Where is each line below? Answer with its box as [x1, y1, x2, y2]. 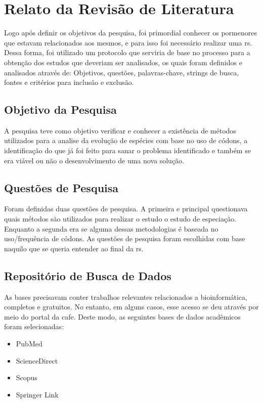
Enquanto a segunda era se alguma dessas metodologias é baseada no [4, 223, 218, 234]
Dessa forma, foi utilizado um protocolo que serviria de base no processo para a [4, 47, 250, 58]
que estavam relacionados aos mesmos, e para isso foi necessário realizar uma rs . [4, 37, 252, 48]
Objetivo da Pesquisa [4, 102, 117, 117]
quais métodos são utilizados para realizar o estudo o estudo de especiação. [4, 213, 237, 224]
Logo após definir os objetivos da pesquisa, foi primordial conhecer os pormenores [4, 27, 257, 38]
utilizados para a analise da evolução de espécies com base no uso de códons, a [4, 135, 248, 146]
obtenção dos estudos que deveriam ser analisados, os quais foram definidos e [4, 57, 242, 67]
